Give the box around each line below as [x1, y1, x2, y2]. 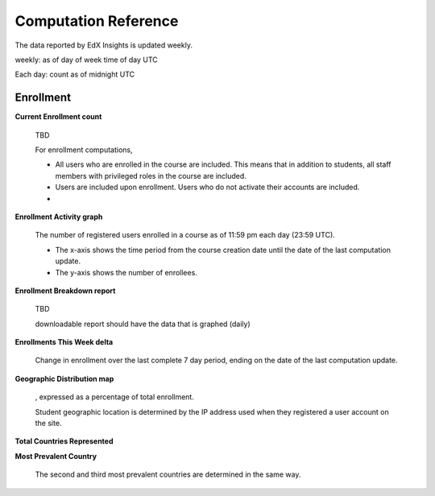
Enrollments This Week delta [14, 337, 114, 347]
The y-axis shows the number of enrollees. [55, 267, 197, 277]
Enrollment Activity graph [14, 212, 103, 221]
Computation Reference [14, 12, 179, 30]
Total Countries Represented [14, 436, 114, 446]
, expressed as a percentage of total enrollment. [35, 392, 195, 402]
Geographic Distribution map [14, 374, 114, 383]
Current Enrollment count [14, 112, 102, 122]
